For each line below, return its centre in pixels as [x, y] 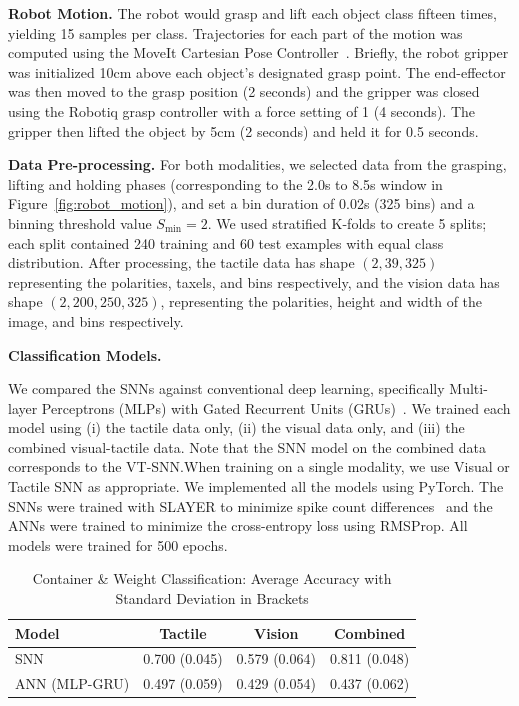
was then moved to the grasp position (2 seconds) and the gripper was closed [244, 91]
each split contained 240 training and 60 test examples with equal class [226, 242]
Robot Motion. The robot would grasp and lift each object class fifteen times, [252, 13]
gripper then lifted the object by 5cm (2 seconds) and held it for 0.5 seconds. [243, 130]
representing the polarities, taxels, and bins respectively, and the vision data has [254, 281]
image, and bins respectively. [96, 320]
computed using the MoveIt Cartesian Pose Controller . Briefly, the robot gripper [258, 52]
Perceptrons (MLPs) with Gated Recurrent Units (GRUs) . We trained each [276, 407]
